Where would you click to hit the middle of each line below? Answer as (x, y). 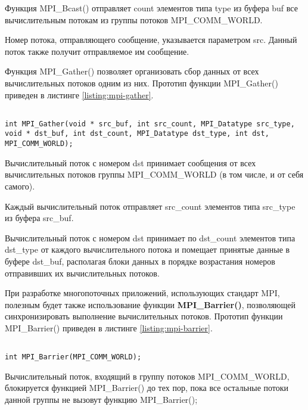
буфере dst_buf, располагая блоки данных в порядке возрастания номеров (140, 261)
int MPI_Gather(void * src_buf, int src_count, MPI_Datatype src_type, (150, 124)
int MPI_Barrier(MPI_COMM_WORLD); (73, 357)
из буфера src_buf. (39, 218)
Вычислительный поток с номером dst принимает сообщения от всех (130, 162)
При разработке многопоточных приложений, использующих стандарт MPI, (142, 293)
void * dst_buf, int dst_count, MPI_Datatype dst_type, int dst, (137, 134)
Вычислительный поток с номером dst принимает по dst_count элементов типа (150, 237)
